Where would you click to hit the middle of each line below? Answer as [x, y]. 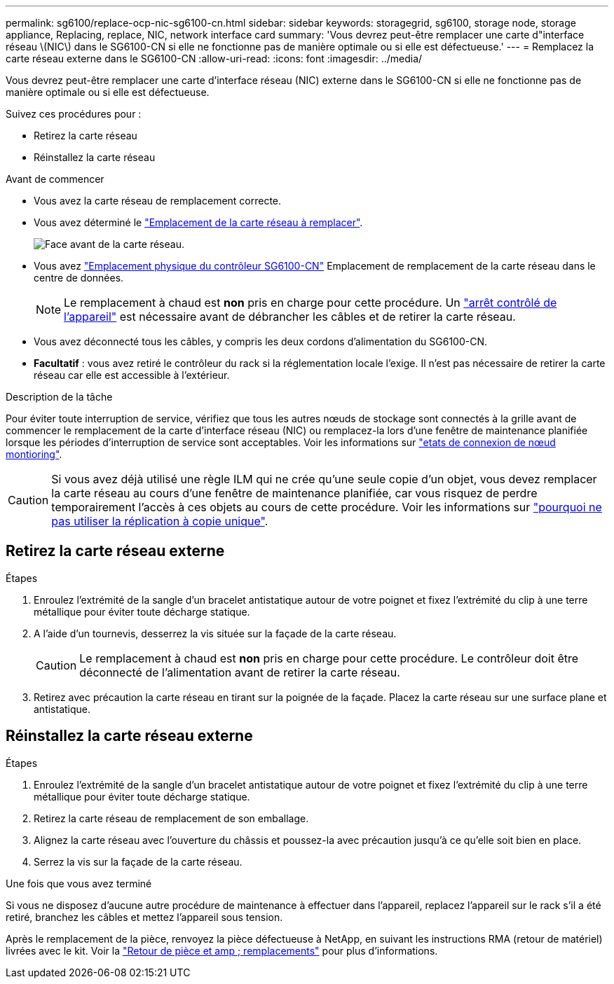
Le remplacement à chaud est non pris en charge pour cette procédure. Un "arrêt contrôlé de [311, 303]
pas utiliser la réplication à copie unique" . [160, 521]
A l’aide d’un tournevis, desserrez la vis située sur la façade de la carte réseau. [215, 633]
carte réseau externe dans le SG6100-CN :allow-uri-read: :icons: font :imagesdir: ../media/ [214, 58]
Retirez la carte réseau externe [115, 551]
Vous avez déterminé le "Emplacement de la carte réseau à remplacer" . [198, 222]
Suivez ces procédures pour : [74, 114]
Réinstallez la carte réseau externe [129, 736]
